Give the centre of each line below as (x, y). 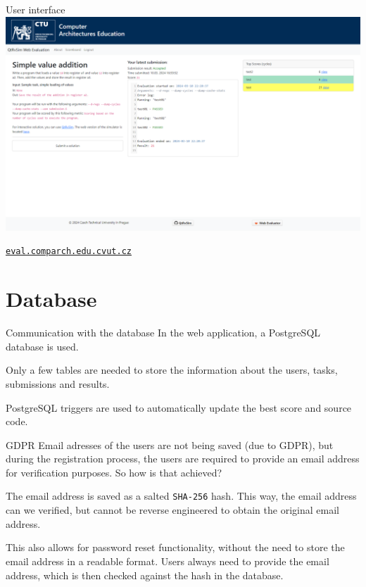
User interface (36, 9)
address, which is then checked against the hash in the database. (145, 575)
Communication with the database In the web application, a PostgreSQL (163, 333)
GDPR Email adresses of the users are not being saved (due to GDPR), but (170, 444)
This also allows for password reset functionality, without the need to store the (175, 547)
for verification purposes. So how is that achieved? (114, 472)
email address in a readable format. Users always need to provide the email (168, 561)
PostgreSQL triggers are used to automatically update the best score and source (179, 407)
